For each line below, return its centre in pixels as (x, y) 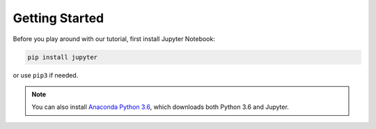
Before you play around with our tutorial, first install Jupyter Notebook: (114, 39)
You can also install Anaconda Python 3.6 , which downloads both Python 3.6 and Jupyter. (160, 107)
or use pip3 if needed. (46, 75)
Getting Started (58, 18)
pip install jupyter (62, 57)
